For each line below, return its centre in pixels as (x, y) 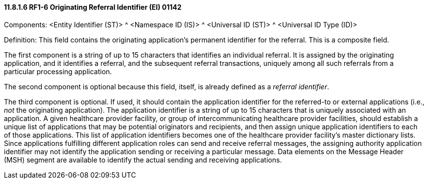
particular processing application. (58, 71)
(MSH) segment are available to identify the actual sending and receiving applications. (143, 160)
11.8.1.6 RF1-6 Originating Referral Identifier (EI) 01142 (93, 7)
